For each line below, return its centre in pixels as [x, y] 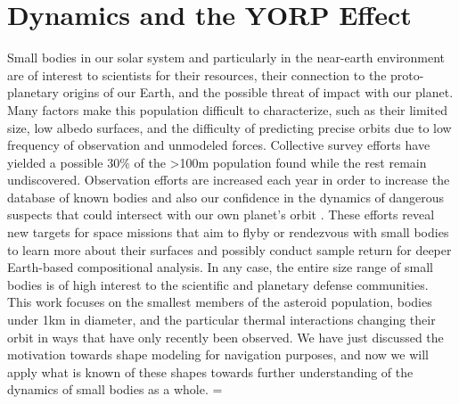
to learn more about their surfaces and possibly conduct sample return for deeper [229, 249]
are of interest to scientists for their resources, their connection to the [197, 74]
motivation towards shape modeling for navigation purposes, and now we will [218, 355]
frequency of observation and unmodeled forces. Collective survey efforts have [219, 145]
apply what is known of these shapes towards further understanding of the [210, 371]
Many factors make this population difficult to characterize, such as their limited [227, 109]
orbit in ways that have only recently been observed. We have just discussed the [225, 337]
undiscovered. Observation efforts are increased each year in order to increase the [229, 180]
